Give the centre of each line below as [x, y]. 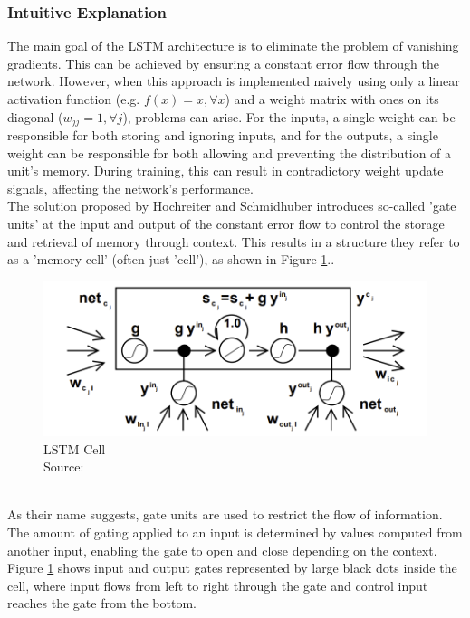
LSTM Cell [75, 448]
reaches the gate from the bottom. [102, 603]
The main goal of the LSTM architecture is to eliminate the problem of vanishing [233, 46]
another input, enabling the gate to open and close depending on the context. [222, 550]
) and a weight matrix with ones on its [332, 99]
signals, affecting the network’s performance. [130, 188]
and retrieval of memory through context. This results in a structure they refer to [234, 241]
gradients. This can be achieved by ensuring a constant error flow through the [223, 63]
